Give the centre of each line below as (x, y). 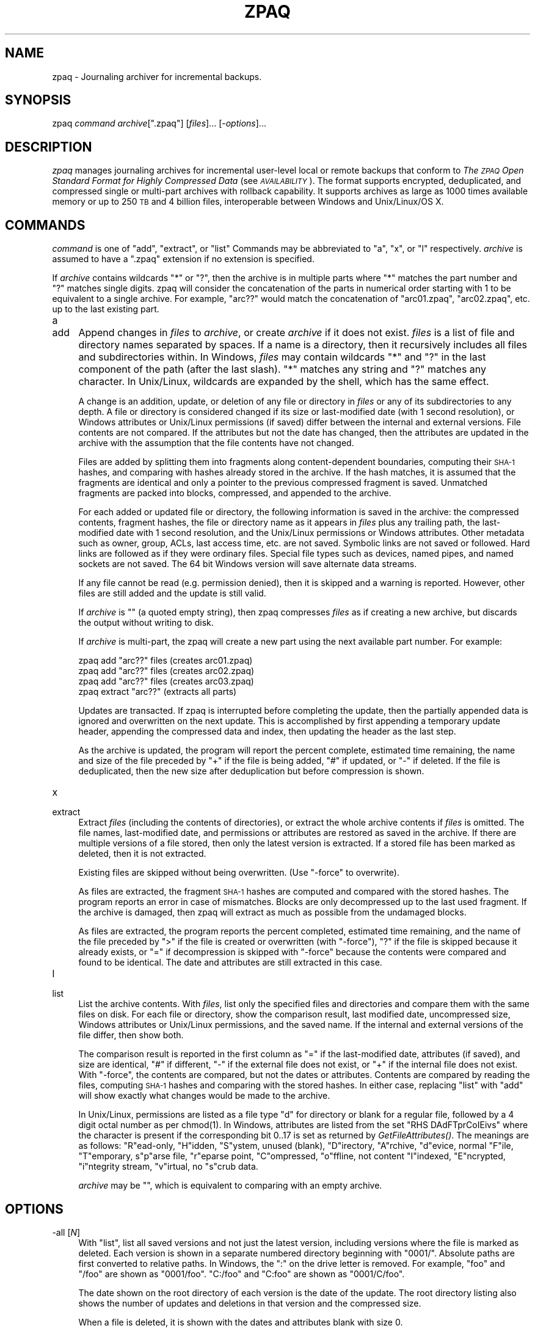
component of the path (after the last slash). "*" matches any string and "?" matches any (282, 369)
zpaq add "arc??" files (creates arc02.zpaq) (166, 671)
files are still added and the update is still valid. (172, 593)
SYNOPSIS (38, 100)
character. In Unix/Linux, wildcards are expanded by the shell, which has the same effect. (284, 382)
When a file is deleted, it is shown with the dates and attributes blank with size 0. (241, 1322)
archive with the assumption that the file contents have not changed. (216, 443)
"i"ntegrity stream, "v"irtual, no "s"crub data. (168, 1167)
